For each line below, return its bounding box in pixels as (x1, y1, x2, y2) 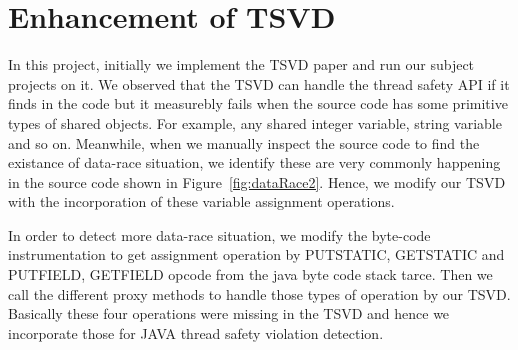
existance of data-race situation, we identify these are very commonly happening (8, 152, 501, 173)
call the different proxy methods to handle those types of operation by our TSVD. (8, 283, 511, 304)
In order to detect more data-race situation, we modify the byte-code (8, 224, 431, 245)
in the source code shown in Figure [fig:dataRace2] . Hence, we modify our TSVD (8, 171, 506, 192)
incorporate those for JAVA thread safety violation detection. (8, 322, 384, 343)
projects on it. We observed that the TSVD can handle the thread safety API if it (8, 73, 510, 94)
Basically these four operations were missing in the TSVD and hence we (8, 303, 450, 324)
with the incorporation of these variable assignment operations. (8, 191, 395, 212)
